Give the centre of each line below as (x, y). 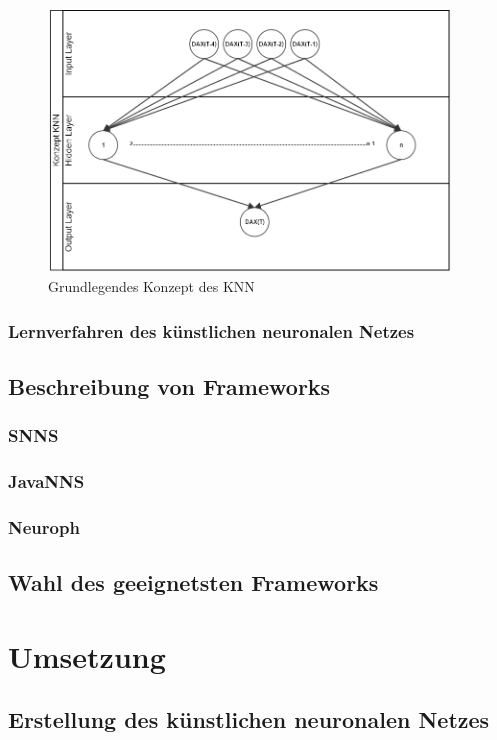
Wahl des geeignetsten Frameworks (193, 582)
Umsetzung (87, 655)
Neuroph (44, 526)
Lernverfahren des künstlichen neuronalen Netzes (211, 330)
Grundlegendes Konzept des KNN (151, 286)
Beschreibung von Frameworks (169, 385)
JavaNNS (46, 481)
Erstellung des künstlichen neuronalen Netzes (249, 719)
